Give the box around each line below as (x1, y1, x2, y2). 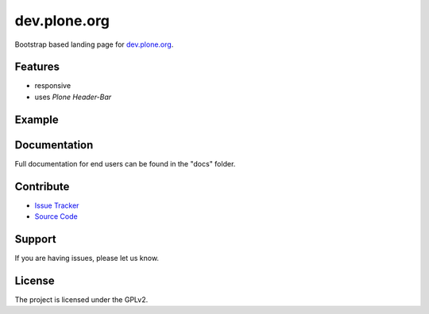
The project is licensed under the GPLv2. (14, 294, 149, 304)
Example (14, 113, 59, 126)
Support (14, 232, 56, 246)
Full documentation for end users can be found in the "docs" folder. (14, 159, 236, 168)
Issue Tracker (34, 201, 79, 210)
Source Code (34, 212, 79, 221)
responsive (34, 81, 71, 90)
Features (14, 60, 60, 74)
